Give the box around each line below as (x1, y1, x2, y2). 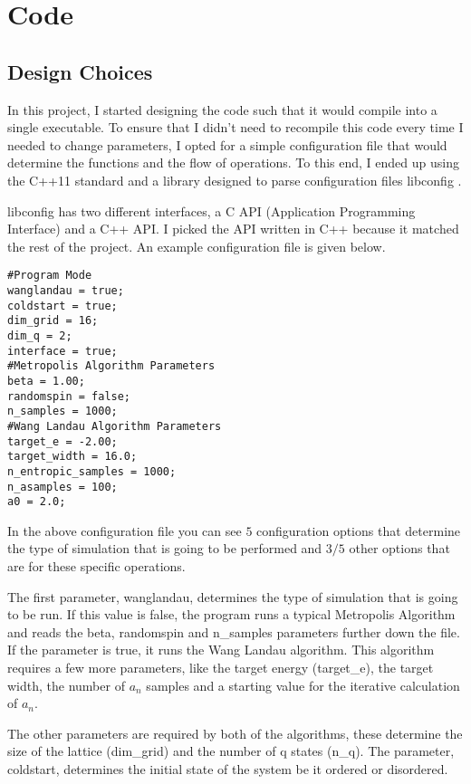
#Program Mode (7, 269, 92, 282)
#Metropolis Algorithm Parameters (7, 359, 216, 373)
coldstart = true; (7, 299, 118, 312)
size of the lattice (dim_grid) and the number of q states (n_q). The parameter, (7, 741, 455, 760)
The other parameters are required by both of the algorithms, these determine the (7, 723, 463, 742)
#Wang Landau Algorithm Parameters (7, 419, 222, 433)
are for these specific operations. (7, 557, 186, 576)
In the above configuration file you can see (7, 521, 242, 540)
